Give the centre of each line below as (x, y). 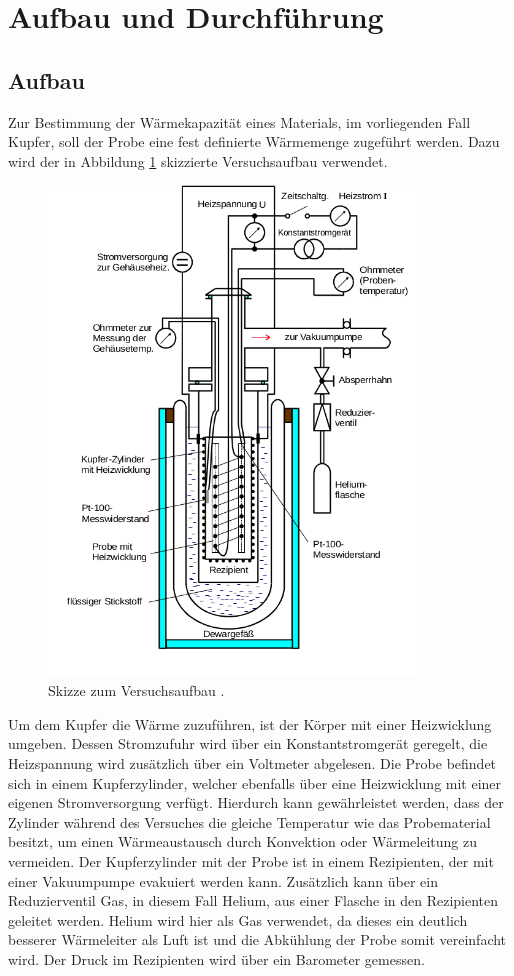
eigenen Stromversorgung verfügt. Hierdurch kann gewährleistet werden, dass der (256, 802)
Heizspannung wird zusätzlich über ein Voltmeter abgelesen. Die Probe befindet (252, 763)
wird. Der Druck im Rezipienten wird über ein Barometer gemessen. (216, 959)
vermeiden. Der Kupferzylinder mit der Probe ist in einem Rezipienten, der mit (251, 861)
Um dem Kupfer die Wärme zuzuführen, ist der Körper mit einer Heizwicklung (250, 723)
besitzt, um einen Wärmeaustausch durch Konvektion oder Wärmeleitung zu (242, 841)
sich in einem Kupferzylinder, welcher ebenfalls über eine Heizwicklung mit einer (255, 782)
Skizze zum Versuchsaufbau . (136, 690)
